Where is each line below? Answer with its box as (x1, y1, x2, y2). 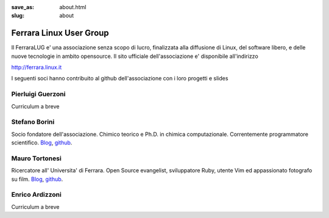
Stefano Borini (11, 118, 55, 126)
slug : (11, 12, 24, 19)
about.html (59, 4, 87, 10)
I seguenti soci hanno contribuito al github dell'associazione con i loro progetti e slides (11, 75, 228, 82)
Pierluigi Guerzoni (11, 90, 66, 99)
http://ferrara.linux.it (11, 64, 62, 71)
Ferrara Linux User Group (11, 28, 109, 38)
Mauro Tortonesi (11, 154, 62, 163)
